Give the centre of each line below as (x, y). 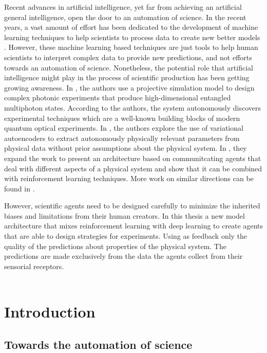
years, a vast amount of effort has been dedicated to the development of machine (131, 27)
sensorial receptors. (34, 266)
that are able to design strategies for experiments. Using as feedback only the (126, 236)
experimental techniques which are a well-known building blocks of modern (122, 118)
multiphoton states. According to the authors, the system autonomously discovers (133, 107)
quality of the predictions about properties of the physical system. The (115, 246)
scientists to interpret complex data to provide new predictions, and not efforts (128, 57)
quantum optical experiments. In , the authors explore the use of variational (124, 128)
